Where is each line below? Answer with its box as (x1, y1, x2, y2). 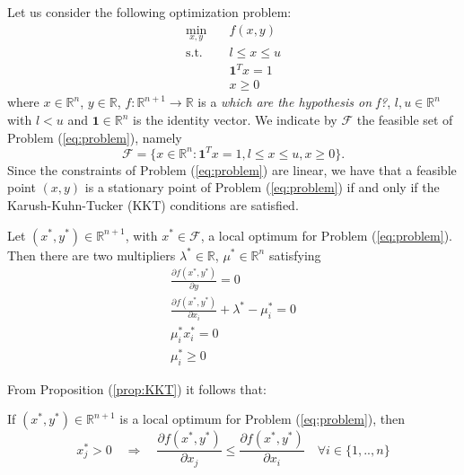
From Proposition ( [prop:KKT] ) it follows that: (7, 379, 267, 398)
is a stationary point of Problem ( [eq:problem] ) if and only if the (84, 178, 440, 197)
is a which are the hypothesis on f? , (197, 92, 391, 111)
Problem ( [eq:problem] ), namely (7, 128, 182, 146)
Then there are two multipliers (7, 245, 176, 264)
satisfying (268, 245, 321, 264)
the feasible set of (356, 110, 453, 129)
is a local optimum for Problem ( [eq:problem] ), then (119, 409, 406, 428)
